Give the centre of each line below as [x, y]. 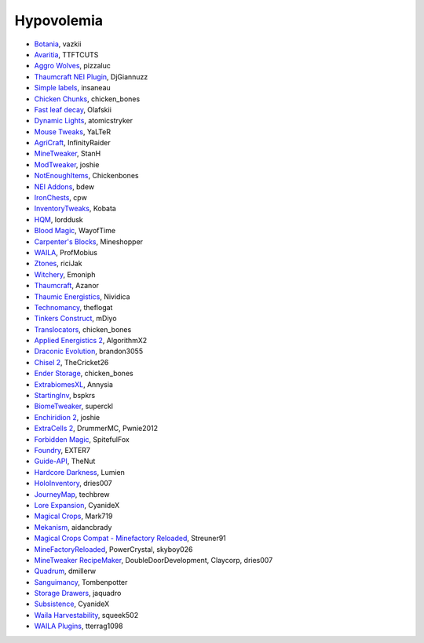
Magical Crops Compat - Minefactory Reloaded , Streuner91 [130, 539]
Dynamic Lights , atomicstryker [84, 121]
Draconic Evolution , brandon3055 [89, 351]
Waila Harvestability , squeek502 [86, 615]
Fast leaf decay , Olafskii [73, 109]
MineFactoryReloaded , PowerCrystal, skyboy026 [113, 549]
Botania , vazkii [58, 44]
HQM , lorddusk [59, 219]
